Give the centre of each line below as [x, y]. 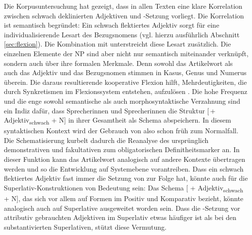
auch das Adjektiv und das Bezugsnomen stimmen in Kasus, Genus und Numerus [125, 72]
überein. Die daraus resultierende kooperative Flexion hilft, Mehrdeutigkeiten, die [126, 82]
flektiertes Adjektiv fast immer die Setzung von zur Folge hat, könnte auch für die [126, 178]
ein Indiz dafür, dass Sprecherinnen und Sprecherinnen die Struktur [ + [110, 110]
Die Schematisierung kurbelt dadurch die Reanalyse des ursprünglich [106, 140]
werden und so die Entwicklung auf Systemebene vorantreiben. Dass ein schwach [124, 168]
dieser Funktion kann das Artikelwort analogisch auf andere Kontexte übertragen [125, 159]
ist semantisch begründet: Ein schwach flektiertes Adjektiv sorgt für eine [112, 25]
